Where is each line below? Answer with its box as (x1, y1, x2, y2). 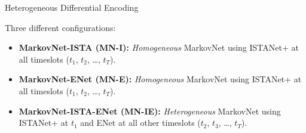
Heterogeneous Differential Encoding (5, 1, 139, 13)
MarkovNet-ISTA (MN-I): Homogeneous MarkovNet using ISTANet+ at (19, 41, 299, 54)
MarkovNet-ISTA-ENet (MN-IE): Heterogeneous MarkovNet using (19, 104, 281, 117)
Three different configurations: (5, 21, 116, 33)
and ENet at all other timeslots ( (80, 116, 201, 129)
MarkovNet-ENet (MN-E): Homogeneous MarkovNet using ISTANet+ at (19, 73, 302, 85)
